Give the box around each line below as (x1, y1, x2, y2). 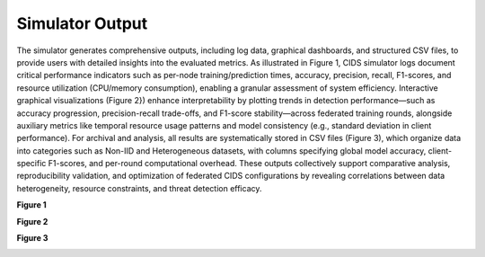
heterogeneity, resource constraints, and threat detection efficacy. (16, 182, 262, 193)
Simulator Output (16, 13, 148, 33)
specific (16, 158, 47, 169)
